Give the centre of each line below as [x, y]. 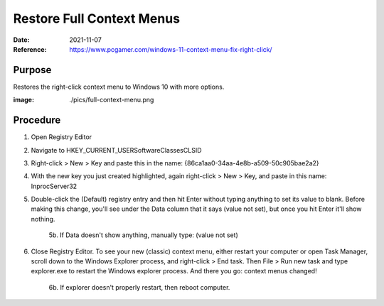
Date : [21, 40]
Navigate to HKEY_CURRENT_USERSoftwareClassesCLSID [116, 150]
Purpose [32, 70]
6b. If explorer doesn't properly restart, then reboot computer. [139, 287]
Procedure [37, 120]
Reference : [30, 49]
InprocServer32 [54, 186]
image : [24, 100]
